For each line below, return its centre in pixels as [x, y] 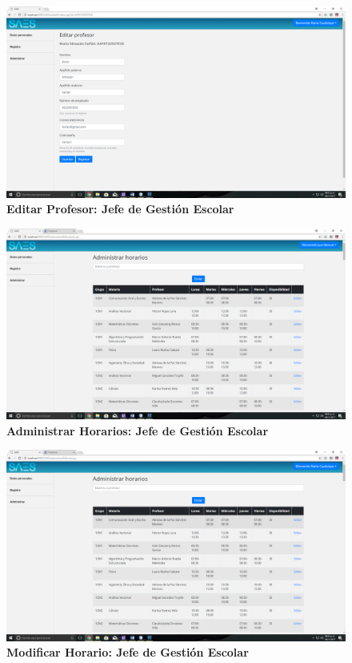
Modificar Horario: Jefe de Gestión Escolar [128, 652]
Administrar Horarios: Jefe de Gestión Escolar [138, 430]
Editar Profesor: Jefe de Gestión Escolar [120, 209]
